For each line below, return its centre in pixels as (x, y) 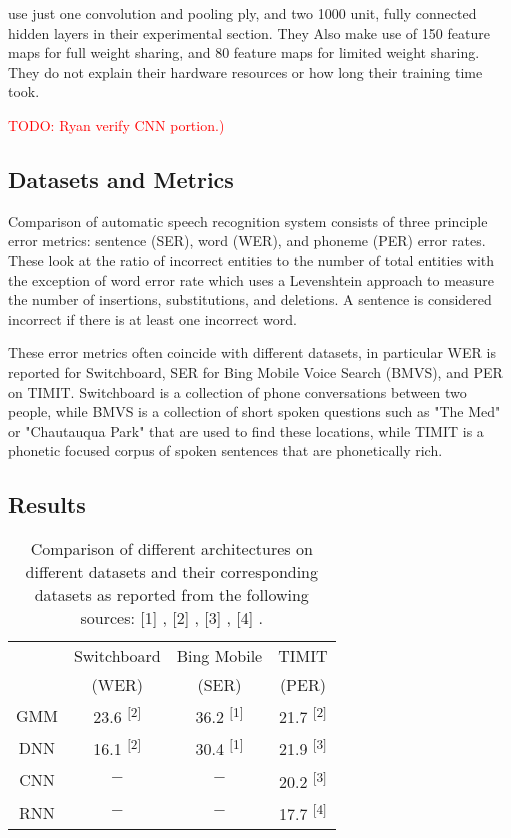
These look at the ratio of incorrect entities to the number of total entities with (251, 259)
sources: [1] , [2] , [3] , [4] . (172, 618)
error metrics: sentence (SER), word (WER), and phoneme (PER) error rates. (247, 240)
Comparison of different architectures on (171, 549)
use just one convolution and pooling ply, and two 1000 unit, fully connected (242, 13)
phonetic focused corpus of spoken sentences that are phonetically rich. (225, 450)
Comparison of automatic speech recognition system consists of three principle (248, 220)
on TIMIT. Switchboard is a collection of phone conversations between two (237, 391)
